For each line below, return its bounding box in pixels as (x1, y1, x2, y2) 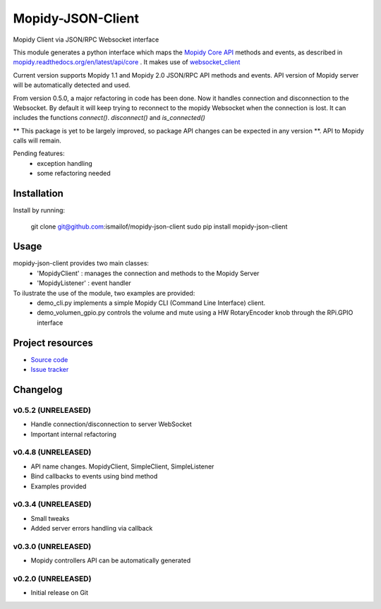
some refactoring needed (37, 169, 111, 178)
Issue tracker (30, 366, 69, 374)
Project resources (13, 337, 93, 349)
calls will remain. (13, 136, 61, 145)
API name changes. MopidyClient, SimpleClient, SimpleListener (30, 462, 214, 471)
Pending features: (13, 149, 65, 158)
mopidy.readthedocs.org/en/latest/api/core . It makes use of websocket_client (13, 58, 241, 66)
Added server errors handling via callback (30, 524, 153, 533)
